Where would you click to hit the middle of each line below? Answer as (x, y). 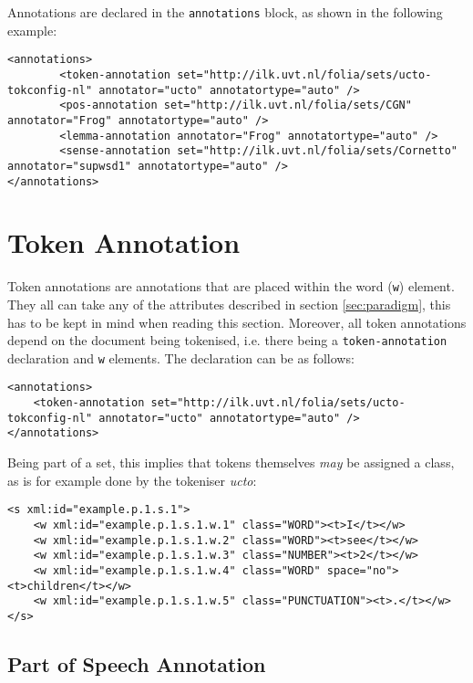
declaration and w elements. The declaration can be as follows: (181, 357)
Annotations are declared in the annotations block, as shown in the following (225, 12)
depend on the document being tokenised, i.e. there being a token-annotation (227, 340)
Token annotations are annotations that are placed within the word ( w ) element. (231, 286)
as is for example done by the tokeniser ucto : (132, 480)
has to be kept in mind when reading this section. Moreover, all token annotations (237, 322)
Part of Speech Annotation (137, 663)
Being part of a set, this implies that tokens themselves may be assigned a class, (231, 462)
